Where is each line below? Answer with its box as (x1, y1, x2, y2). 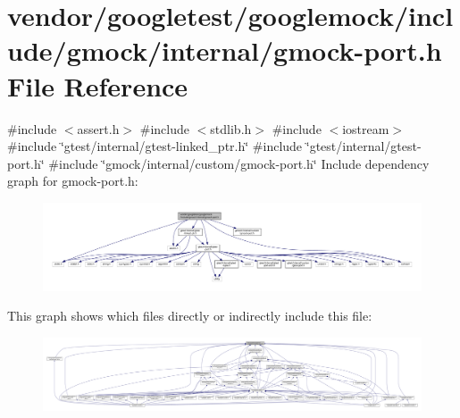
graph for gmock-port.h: (7, 171, 138, 190)
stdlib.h (210, 119, 252, 138)
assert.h (77, 119, 120, 138)
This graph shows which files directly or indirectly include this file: (7, 306, 372, 325)
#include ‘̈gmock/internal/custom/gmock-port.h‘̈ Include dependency (48, 154, 430, 172)
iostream (342, 119, 389, 138)
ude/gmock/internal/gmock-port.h (7, 32, 442, 69)
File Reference (7, 67, 188, 104)
